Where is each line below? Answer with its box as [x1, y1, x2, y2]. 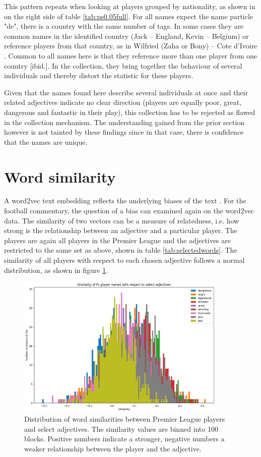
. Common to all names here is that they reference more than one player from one [4, 50, 257, 61]
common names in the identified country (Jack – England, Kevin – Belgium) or [4, 30, 249, 41]
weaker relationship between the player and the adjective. [24, 443, 202, 453]
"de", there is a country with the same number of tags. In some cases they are [4, 21, 244, 31]
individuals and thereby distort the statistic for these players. [4, 70, 193, 81]
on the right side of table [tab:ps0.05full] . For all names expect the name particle [4, 11, 253, 21]
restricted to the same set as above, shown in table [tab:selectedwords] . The [4, 245, 237, 255]
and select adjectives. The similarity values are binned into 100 [24, 423, 218, 434]
